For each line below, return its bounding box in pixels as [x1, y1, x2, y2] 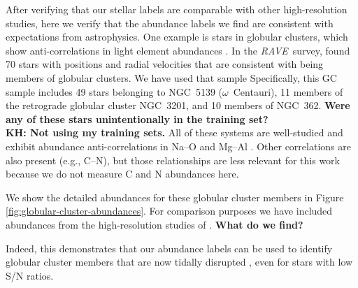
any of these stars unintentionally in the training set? [6, 111, 268, 126]
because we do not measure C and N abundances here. [6, 166, 239, 181]
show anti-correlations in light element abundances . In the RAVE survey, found [6, 43, 350, 57]
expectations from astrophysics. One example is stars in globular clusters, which [6, 29, 348, 44]
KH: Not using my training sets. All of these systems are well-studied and [6, 125, 343, 140]
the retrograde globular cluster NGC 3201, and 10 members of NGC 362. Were [6, 98, 350, 113]
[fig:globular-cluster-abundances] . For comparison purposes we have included [6, 203, 333, 218]
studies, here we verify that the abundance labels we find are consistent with [6, 15, 334, 30]
